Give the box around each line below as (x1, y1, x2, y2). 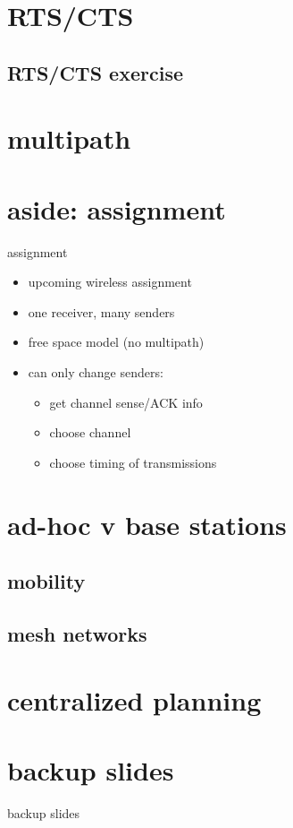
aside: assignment (7, 190, 226, 227)
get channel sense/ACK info (49, 392, 203, 411)
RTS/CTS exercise (7, 58, 183, 86)
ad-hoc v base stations (7, 505, 287, 542)
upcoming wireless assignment (28, 272, 192, 291)
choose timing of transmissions (49, 453, 217, 471)
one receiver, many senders (28, 302, 175, 321)
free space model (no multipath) (28, 332, 205, 351)
